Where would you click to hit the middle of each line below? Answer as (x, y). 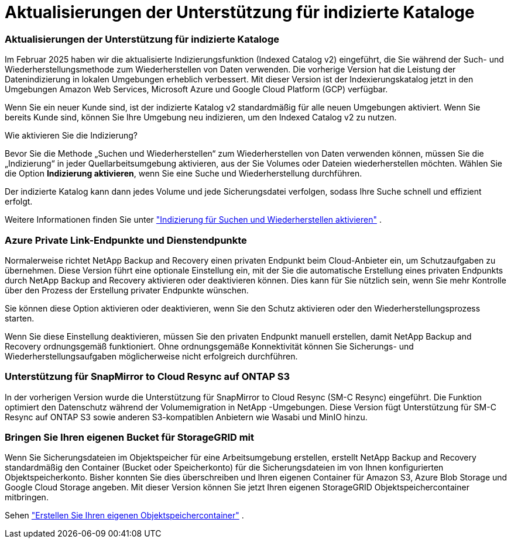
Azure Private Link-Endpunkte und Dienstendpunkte (126, 240)
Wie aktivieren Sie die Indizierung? (71, 136)
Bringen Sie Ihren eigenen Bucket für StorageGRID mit (130, 437)
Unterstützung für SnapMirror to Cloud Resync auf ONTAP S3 (148, 377)
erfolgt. (19, 202)
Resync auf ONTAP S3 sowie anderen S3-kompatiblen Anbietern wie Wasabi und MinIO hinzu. (186, 417)
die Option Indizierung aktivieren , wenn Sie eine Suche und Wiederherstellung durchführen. (184, 174)
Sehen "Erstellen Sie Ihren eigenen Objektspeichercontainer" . (124, 516)
